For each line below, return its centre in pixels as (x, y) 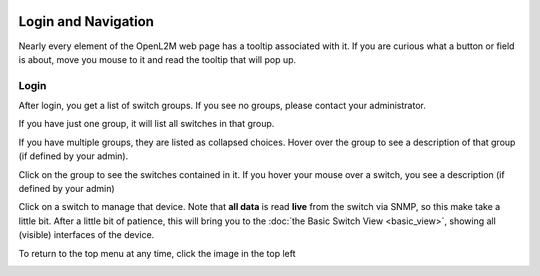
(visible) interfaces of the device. (86, 235)
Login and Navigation (86, 21)
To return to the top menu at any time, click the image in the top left (157, 253)
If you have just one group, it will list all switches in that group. (146, 124)
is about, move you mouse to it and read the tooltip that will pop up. (157, 59)
